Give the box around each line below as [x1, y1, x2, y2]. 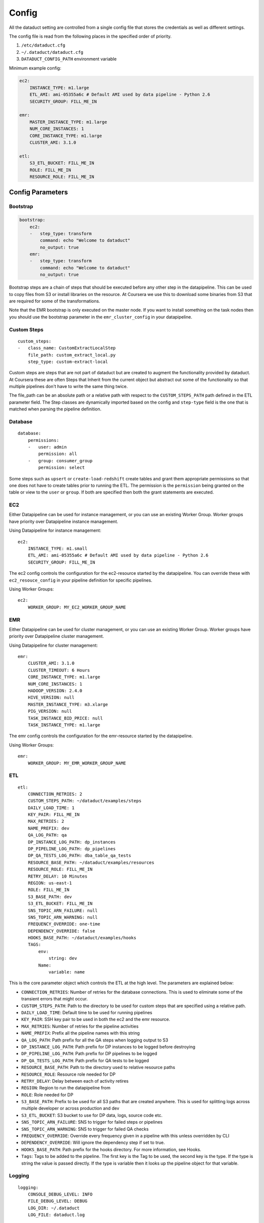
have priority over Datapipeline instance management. [9, 519, 118, 524]
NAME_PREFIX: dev [27, 825, 69, 831]
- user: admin [27, 444, 67, 450]
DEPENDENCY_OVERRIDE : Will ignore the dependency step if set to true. [21, 1140, 165, 1146]
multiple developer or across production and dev [21, 1106, 120, 1111]
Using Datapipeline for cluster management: [9, 642, 98, 648]
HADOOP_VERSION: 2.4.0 [27, 688, 83, 694]
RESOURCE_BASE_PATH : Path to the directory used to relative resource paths [21, 1064, 176, 1070]
